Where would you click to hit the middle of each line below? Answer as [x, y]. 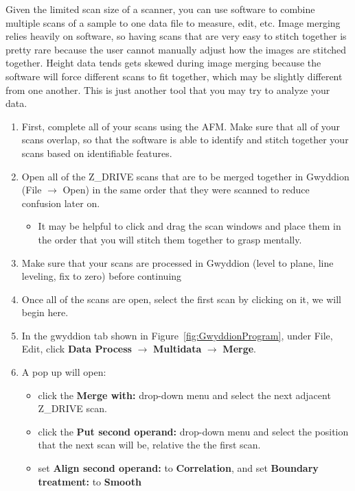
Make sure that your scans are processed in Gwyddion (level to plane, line [177, 262]
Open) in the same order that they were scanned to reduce [186, 190]
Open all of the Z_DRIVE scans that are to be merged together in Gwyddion [185, 176]
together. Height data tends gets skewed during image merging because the [163, 63]
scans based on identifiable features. [97, 153]
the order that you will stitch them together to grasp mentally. [170, 239]
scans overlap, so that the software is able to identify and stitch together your [185, 140]
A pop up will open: [64, 372]
